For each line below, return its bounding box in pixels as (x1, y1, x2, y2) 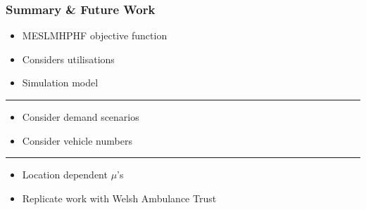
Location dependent (22, 167, 108, 182)
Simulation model (22, 75, 99, 90)
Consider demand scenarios (22, 110, 139, 124)
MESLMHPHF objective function (22, 28, 168, 43)
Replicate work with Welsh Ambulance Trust (22, 190, 217, 205)
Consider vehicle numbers (22, 133, 132, 147)
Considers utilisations (22, 51, 115, 66)
